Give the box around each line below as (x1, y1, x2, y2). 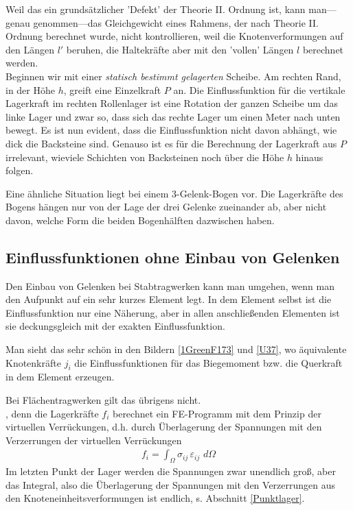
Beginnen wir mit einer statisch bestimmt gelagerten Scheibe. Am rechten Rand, (5, 69, 341, 83)
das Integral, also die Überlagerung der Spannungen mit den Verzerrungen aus (5, 477, 336, 491)
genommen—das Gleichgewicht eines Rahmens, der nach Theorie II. (33, 15, 319, 29)
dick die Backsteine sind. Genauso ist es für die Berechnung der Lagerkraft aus (5, 136, 337, 150)
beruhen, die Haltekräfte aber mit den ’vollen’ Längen (66, 42, 294, 56)
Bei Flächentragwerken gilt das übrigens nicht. (5, 393, 201, 407)
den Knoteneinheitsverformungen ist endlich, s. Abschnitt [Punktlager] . (5, 491, 305, 505)
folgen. (5, 163, 34, 178)
